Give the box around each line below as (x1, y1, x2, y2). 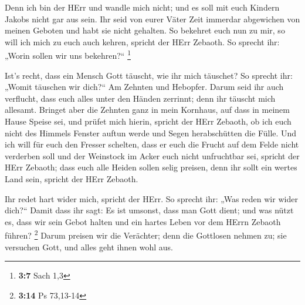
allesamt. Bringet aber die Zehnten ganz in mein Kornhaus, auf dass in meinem (5, 103, 290, 116)
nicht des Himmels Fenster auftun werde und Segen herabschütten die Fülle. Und (5, 126, 297, 139)
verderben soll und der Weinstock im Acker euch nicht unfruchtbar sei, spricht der (5, 149, 300, 162)
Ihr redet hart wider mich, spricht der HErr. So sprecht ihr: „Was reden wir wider (5, 192, 298, 205)
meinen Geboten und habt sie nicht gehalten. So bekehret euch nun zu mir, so (5, 24, 285, 36)
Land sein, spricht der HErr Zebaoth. (5, 172, 138, 185)
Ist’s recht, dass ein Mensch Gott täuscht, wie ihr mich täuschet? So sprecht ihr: (5, 69, 293, 81)
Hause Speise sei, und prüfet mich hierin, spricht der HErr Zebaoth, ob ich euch (5, 115, 292, 127)
